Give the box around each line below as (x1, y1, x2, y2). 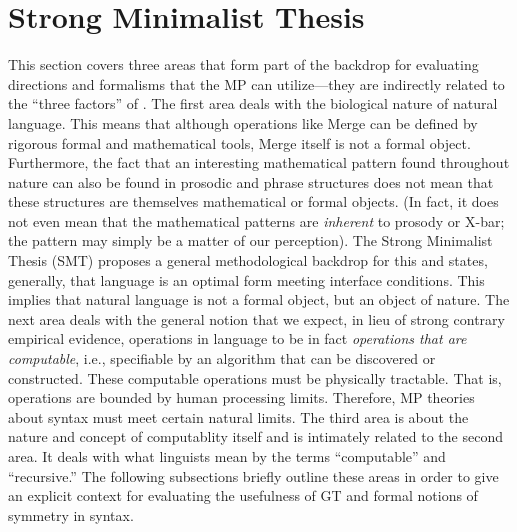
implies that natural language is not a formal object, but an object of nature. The (8, 289, 510, 310)
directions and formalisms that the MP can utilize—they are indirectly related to (8, 73, 505, 94)
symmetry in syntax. (8, 504, 134, 525)
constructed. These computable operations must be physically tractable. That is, (8, 367, 502, 388)
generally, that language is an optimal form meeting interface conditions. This (8, 269, 485, 290)
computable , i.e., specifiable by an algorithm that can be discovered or (8, 348, 436, 369)
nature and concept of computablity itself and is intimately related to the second (8, 426, 503, 447)
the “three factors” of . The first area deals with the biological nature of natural (8, 93, 498, 114)
